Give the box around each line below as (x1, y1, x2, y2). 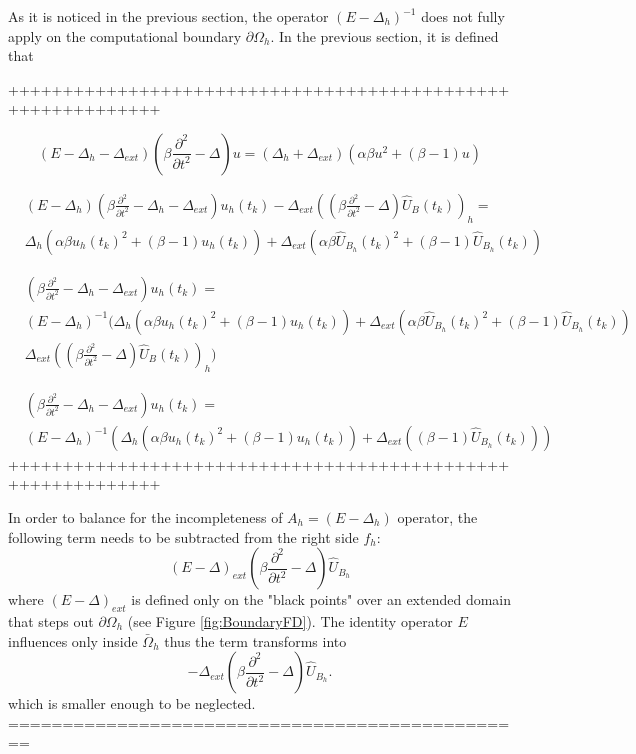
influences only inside (8, 630, 138, 651)
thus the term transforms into (164, 630, 347, 651)
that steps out (8, 610, 94, 631)
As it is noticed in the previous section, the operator (8, 6, 329, 26)
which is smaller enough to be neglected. (8, 693, 256, 714)
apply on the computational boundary (8, 25, 242, 46)
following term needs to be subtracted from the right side (8, 526, 359, 547)
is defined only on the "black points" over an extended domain (131, 589, 512, 610)
